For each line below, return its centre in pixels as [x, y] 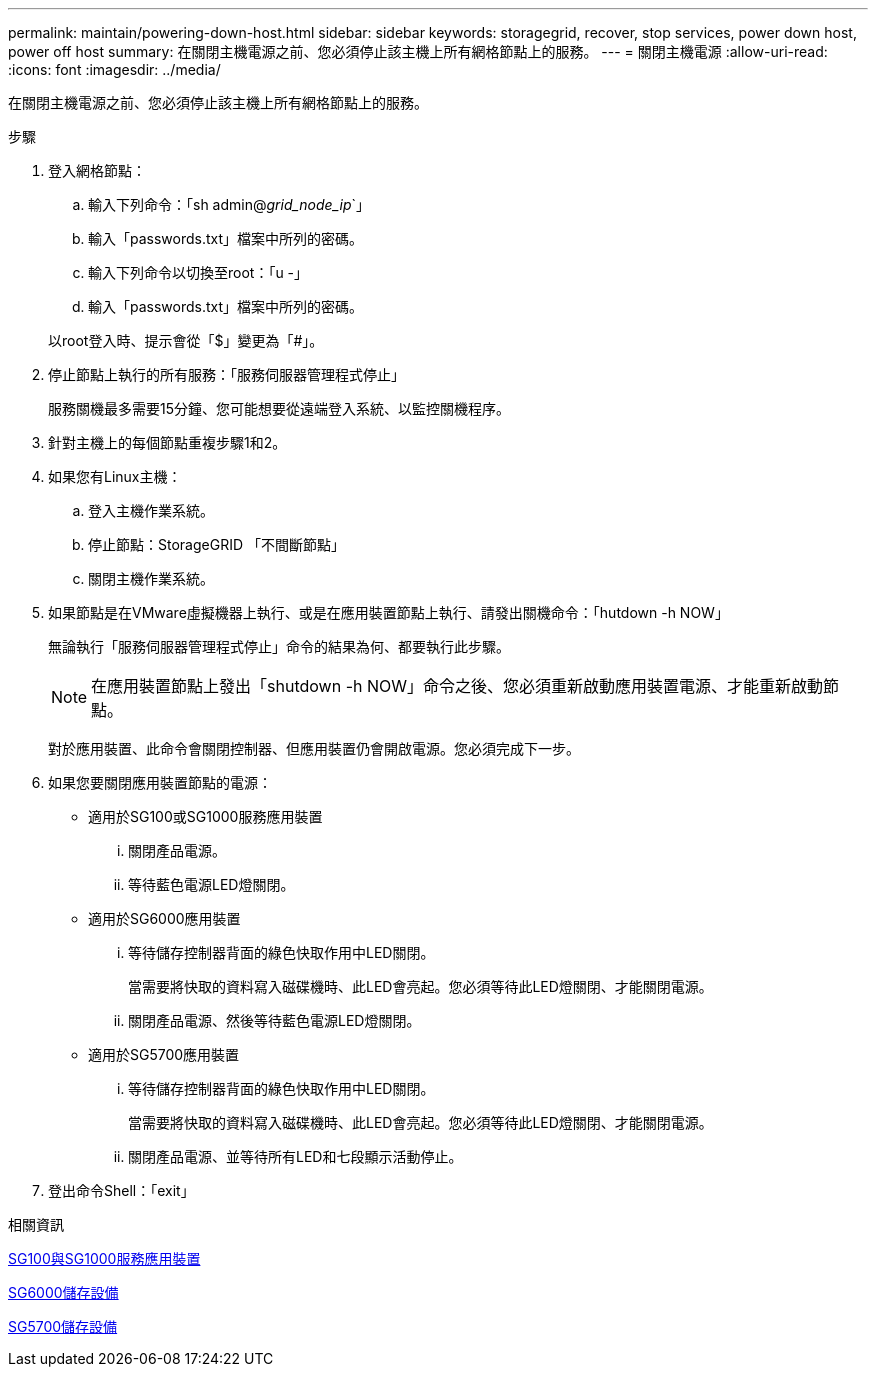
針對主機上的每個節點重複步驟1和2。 [167, 442]
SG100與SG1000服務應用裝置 [104, 1258]
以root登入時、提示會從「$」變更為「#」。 [186, 340]
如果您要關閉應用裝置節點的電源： [160, 782]
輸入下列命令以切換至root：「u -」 [198, 272]
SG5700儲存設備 [63, 1326]
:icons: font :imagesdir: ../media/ [114, 69]
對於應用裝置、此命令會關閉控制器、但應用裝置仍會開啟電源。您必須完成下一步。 [314, 748]
